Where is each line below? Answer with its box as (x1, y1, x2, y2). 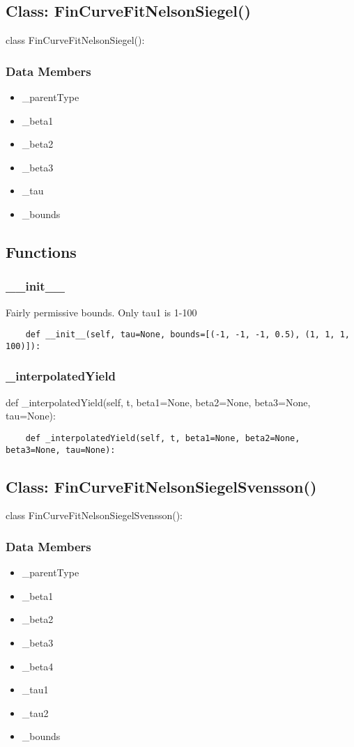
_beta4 (22, 659, 54, 673)
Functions (6, 240, 77, 262)
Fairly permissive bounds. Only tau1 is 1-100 (6, 305, 197, 319)
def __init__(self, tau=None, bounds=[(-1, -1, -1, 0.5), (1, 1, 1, (25, 330, 350, 340)
